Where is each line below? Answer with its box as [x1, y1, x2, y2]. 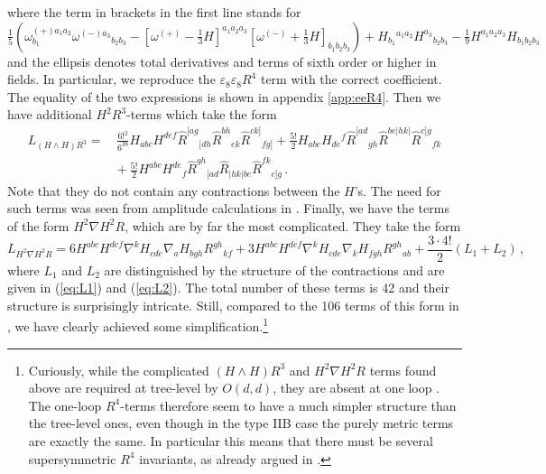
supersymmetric [28, 449, 116, 468]
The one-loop [28, 395, 102, 414]
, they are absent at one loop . [273, 378, 440, 397]
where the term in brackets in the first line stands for [7, 3, 301, 21]
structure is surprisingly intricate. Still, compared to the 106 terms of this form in [7, 295, 459, 314]
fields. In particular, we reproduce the [7, 70, 216, 88]
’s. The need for [354, 181, 441, 200]
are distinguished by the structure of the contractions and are [104, 260, 445, 279]
